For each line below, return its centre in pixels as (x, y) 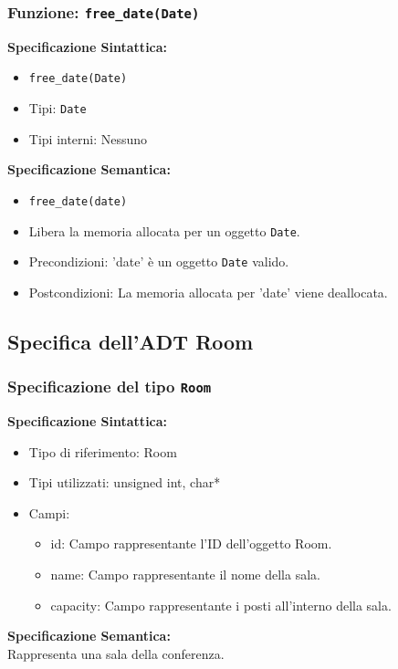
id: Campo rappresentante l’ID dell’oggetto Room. (191, 544)
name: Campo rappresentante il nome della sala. (185, 574)
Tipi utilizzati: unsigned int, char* (125, 482)
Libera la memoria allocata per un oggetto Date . (164, 230)
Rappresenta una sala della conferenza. (116, 653)
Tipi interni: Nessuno (88, 138)
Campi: (49, 512)
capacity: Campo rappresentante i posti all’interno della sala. (221, 605)
